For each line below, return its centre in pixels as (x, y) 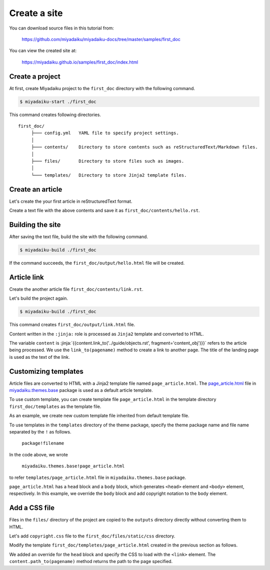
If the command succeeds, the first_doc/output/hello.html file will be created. (97, 263)
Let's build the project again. (39, 298)
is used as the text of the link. (39, 357)
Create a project (35, 76)
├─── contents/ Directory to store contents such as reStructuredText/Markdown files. (145, 147)
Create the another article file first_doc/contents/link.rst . (76, 289)
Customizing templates (46, 371)
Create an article (36, 189)
